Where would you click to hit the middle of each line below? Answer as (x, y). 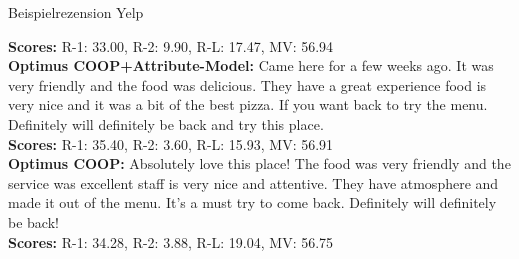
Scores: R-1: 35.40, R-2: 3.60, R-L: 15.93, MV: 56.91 (171, 143)
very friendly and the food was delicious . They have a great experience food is (247, 84)
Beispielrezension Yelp (76, 12)
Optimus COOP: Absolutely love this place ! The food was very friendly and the (259, 163)
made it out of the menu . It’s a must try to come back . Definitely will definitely (252, 202)
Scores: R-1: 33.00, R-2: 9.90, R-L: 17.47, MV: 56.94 (171, 45)
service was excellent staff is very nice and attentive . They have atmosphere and (253, 182)
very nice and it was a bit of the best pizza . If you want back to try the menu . (248, 104)
